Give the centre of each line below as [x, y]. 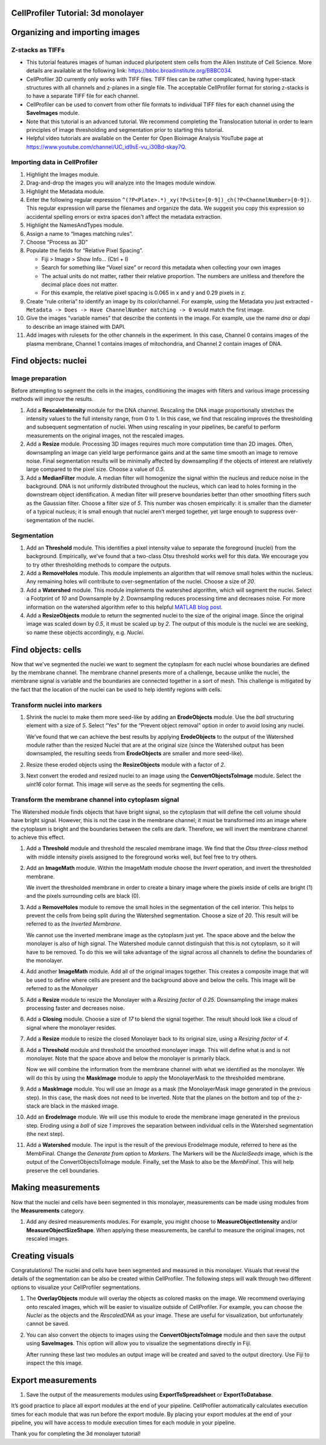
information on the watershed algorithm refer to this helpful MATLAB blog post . [124, 607]
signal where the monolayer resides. [72, 1027]
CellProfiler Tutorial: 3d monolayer [78, 13]
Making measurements [56, 1188]
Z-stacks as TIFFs [38, 50]
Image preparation [39, 378]
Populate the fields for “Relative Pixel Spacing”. [85, 250]
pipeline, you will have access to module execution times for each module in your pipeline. [123, 1423]
